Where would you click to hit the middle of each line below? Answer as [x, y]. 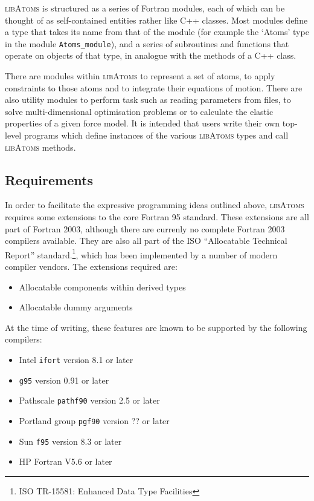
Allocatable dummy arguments [76, 307]
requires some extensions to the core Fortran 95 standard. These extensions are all [157, 216]
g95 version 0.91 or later [64, 380]
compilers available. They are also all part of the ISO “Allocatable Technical [146, 241]
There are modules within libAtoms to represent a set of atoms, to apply [140, 76]
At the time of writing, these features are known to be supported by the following [156, 327]
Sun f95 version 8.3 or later [70, 441]
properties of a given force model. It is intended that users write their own [143, 123]
